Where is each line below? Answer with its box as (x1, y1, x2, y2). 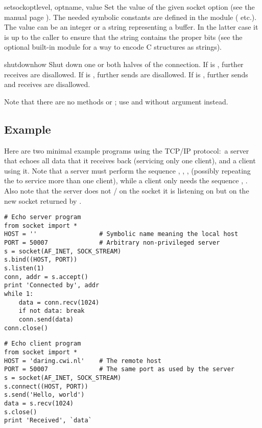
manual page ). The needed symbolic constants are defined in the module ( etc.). (4, 11, 257, 22)
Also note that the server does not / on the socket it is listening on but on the (4, 185, 249, 196)
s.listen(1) (4, 265, 44, 272)
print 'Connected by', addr (4, 282, 100, 289)
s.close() (4, 408, 37, 416)
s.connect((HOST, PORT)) (4, 382, 88, 390)
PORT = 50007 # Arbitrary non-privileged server (4, 239, 220, 247)
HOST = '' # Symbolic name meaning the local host (4, 230, 239, 238)
